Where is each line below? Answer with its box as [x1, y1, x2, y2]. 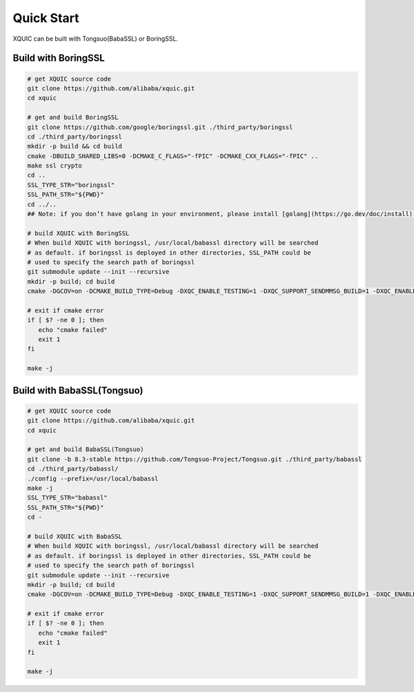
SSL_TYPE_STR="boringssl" [27, 181, 115, 189]
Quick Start [12, 10, 79, 26]
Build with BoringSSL [12, 52, 105, 64]
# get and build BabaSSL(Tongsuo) [27, 446, 144, 453]
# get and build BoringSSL [27, 114, 119, 121]
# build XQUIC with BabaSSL [27, 532, 122, 540]
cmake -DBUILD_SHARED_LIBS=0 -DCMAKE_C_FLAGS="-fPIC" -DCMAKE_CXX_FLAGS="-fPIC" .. [27, 152, 319, 160]
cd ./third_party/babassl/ [27, 465, 119, 473]
